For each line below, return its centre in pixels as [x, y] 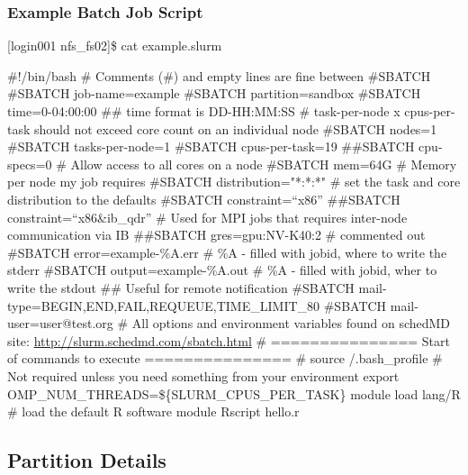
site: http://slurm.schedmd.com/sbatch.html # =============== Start [229, 340]
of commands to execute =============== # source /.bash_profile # [225, 358]
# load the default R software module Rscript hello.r [153, 411]
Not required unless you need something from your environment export [203, 375]
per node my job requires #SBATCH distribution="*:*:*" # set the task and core [234, 182]
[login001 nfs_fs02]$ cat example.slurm [115, 46]
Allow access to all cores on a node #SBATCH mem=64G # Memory [264, 164]
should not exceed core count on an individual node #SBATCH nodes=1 [236, 128]
